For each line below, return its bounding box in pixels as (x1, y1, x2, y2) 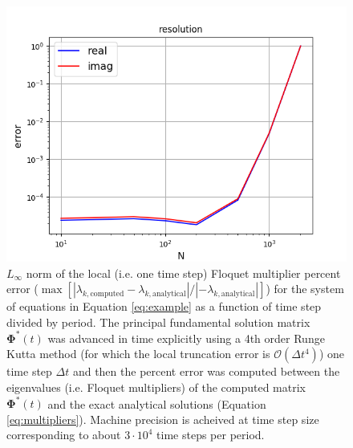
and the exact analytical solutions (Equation (47, 395, 266, 412)
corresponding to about (6, 426, 121, 443)
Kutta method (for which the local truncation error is (6, 345, 270, 362)
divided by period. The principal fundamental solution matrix (6, 313, 310, 330)
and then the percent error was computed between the (72, 363, 340, 380)
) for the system (266, 280, 344, 297)
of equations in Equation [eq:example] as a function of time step (6, 298, 322, 315)
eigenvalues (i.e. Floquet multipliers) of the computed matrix (6, 379, 306, 396)
